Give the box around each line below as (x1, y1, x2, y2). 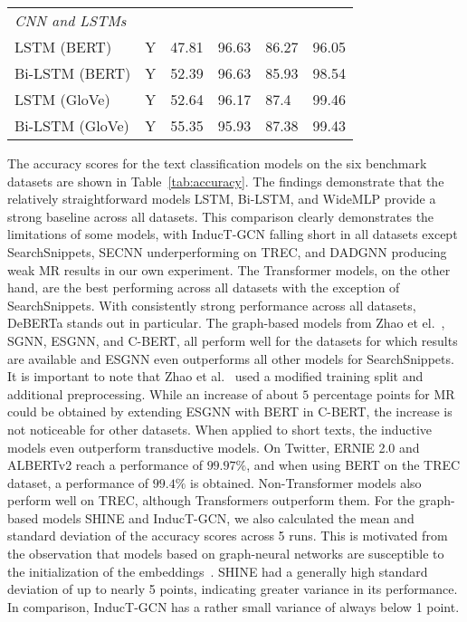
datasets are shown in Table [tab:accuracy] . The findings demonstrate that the (7, 171, 444, 190)
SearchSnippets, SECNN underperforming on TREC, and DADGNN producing (7, 242, 447, 261)
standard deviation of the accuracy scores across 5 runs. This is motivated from (7, 526, 448, 545)
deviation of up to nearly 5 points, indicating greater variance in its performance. (7, 579, 458, 598)
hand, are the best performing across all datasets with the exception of (7, 278, 400, 297)
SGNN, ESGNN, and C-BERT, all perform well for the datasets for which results (7, 330, 458, 349)
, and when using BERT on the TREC (246, 455, 461, 474)
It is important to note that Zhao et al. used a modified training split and (7, 367, 424, 386)
